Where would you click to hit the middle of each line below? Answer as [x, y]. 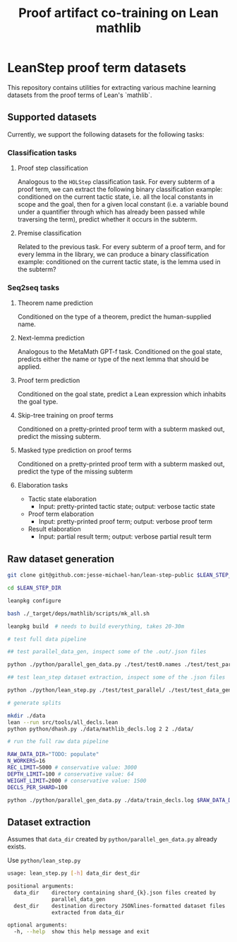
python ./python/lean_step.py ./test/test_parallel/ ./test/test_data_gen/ [121, 690]
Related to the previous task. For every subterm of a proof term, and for [121, 247]
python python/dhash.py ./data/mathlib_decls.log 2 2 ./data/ [101, 729]
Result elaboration [54, 529]
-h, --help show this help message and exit [82, 932]
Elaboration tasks [43, 486]
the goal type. [38, 402]
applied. [29, 367]
